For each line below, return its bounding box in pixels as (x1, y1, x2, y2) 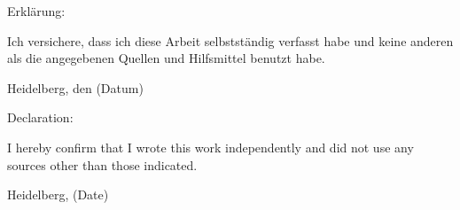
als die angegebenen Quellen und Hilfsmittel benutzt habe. (7, 49, 325, 67)
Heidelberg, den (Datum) (7, 78, 144, 97)
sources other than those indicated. (7, 155, 198, 174)
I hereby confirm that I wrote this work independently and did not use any (7, 137, 414, 156)
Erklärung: (7, 2, 66, 19)
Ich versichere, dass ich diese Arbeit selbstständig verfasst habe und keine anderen (7, 31, 454, 50)
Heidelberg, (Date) (7, 185, 109, 204)
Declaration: (7, 108, 74, 127)
